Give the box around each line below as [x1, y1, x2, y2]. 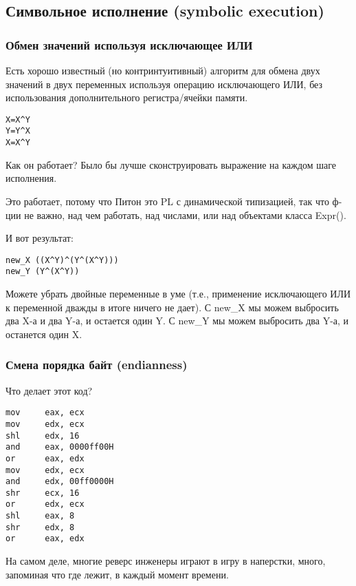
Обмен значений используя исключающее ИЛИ [5, 36, 253, 53]
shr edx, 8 [5, 522, 75, 532]
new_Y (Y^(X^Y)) [5, 266, 80, 277]
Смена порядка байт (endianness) [5, 356, 188, 373]
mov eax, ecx [5, 408, 85, 418]
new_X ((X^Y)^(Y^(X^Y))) [5, 255, 119, 265]
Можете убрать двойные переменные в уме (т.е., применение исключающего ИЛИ [5, 286, 351, 301]
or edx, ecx [5, 499, 85, 510]
